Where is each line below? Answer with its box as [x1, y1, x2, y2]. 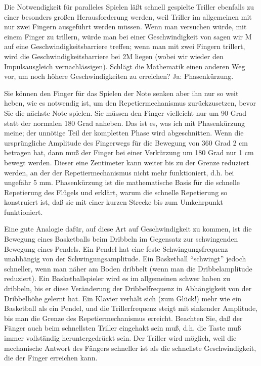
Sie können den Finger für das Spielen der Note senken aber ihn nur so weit [4, 87, 239, 98]
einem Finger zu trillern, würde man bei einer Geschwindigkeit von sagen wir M [4, 31, 252, 41]
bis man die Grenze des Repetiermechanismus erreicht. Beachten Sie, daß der [4, 312, 243, 323]
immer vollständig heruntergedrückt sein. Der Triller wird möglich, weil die [4, 333, 237, 343]
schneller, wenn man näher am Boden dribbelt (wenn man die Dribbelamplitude [4, 263, 252, 273]
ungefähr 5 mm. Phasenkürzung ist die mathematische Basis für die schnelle [4, 177, 240, 188]
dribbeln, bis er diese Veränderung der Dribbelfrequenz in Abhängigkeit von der [4, 283, 252, 294]
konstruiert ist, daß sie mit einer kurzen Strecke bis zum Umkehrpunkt [4, 197, 223, 207]
